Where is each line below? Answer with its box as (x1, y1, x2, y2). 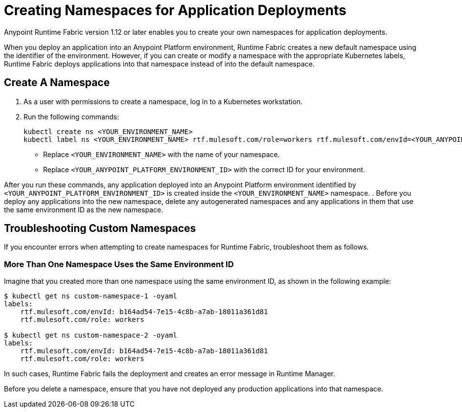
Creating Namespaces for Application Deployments (4, 2, 346, 19)
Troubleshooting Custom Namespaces (4, 222, 196, 235)
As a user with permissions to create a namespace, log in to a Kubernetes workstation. (23, 97, 303, 106)
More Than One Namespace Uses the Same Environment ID (4, 259, 234, 269)
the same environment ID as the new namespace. (4, 205, 163, 214)
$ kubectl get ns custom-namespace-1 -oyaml (4, 292, 178, 300)
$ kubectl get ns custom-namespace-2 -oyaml (4, 331, 178, 340)
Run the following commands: (23, 112, 119, 121)
